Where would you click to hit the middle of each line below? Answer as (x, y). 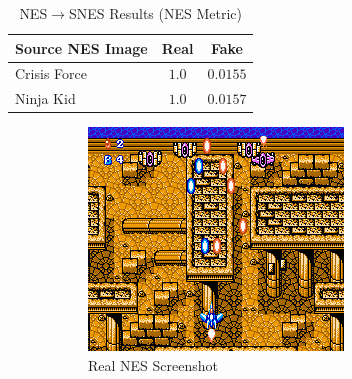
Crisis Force (51, 73)
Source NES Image (81, 47)
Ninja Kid (45, 98)
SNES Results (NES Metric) (155, 13)
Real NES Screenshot (153, 364)
